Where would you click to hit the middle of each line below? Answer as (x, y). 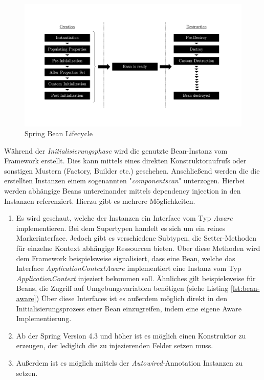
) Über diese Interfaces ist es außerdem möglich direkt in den (132, 298)
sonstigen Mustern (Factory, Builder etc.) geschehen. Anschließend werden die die (132, 170)
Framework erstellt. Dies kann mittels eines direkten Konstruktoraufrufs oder (125, 161)
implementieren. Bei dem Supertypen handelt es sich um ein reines (121, 228)
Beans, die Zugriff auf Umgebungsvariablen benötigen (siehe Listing (122, 288)
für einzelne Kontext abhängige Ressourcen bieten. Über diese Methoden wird (138, 248)
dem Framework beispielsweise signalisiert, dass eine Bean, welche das (126, 258)
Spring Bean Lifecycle (59, 133)
